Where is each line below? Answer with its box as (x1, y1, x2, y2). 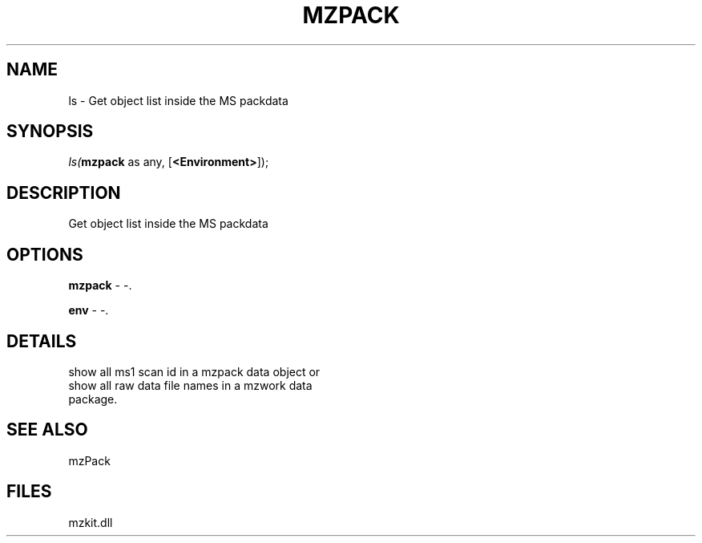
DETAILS (6, 330, 77, 351)
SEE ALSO (6, 419, 88, 440)
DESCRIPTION (6, 182, 121, 203)
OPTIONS (6, 244, 83, 265)
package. (68, 391, 118, 406)
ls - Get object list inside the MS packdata (68, 93, 288, 107)
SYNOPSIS (6, 121, 94, 142)
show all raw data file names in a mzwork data (68, 378, 313, 392)
